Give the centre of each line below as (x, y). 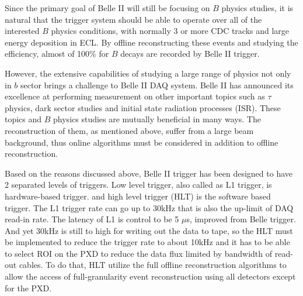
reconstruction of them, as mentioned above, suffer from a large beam (129, 130)
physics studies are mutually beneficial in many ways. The (157, 119)
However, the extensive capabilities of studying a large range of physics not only (148, 73)
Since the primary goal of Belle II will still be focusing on (107, 8)
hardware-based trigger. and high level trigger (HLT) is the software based (138, 196)
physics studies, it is (257, 8)
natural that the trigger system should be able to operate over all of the (133, 19)
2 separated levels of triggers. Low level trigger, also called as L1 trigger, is (138, 185)
